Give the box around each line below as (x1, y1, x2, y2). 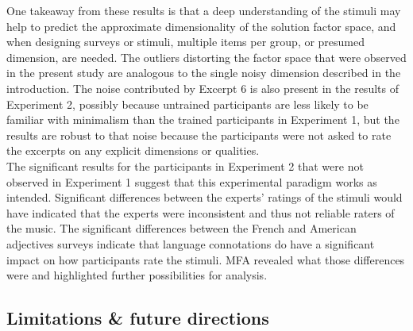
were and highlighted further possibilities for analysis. (6, 267, 268, 283)
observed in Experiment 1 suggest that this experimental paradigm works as (6, 173, 377, 190)
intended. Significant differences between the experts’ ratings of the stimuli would (6, 189, 403, 206)
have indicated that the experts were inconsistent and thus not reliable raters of (6, 204, 395, 221)
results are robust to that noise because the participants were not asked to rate (6, 126, 392, 143)
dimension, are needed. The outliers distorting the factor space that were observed (6, 48, 407, 65)
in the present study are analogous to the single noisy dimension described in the (6, 64, 401, 81)
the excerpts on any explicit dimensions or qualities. (6, 142, 260, 159)
